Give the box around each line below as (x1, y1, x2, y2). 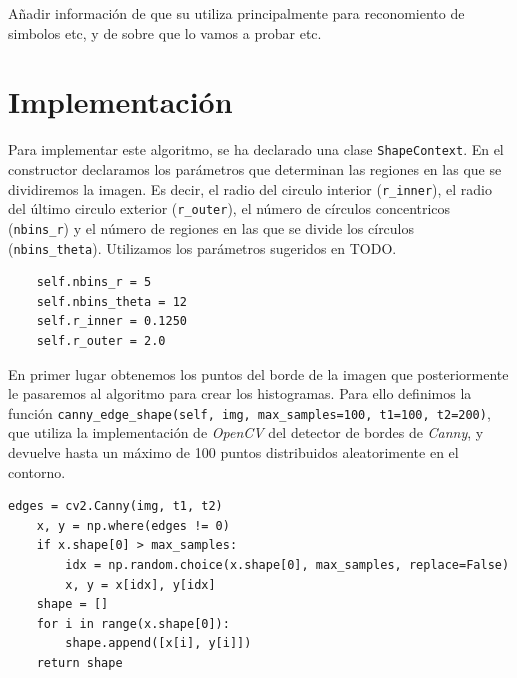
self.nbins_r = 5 (36, 275, 152, 290)
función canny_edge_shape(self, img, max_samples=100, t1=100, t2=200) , (8, 402, 491, 423)
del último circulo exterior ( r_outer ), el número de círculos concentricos (8, 198, 451, 219)
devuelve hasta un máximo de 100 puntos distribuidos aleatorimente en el (8, 442, 459, 462)
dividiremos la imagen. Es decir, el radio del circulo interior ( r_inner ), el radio (8, 178, 492, 199)
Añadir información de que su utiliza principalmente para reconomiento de (8, 3, 465, 23)
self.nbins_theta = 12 (36, 294, 187, 309)
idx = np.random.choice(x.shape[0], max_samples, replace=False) (65, 557, 510, 572)
